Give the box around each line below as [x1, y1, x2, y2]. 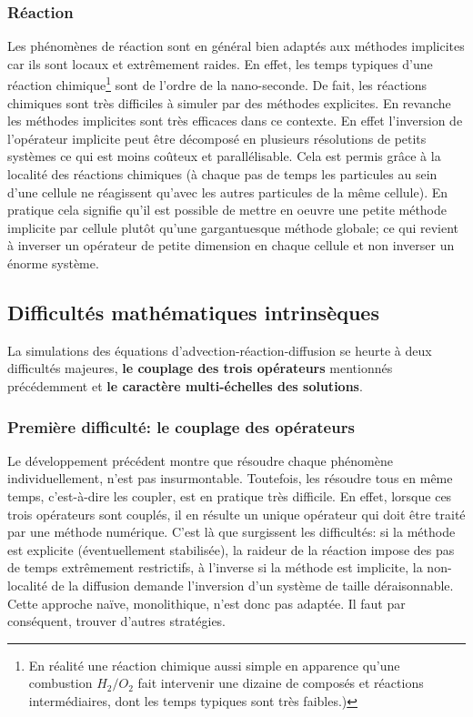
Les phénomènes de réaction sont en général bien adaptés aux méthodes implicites [7, 36, 465, 56]
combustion [28, 673, 93, 692]
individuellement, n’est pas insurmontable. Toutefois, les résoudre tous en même [7, 469, 453, 488]
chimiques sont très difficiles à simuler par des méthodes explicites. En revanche [7, 93, 451, 112]
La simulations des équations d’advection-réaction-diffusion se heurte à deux [7, 340, 432, 359]
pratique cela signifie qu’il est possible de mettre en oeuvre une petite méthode [7, 200, 448, 219]
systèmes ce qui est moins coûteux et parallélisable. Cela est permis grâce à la [7, 146, 441, 166]
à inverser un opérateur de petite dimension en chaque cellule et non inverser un [7, 236, 455, 255]
